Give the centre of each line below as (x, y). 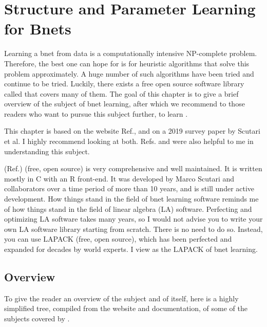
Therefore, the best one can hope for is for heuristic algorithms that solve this (127, 63)
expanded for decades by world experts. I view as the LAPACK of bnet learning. (131, 249)
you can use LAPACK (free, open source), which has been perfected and (118, 239)
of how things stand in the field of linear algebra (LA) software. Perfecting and (128, 208)
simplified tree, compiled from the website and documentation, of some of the (126, 308)
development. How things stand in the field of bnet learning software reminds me (131, 199)
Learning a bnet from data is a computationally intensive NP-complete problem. (131, 53)
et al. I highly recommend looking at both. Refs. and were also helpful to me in (129, 141)
